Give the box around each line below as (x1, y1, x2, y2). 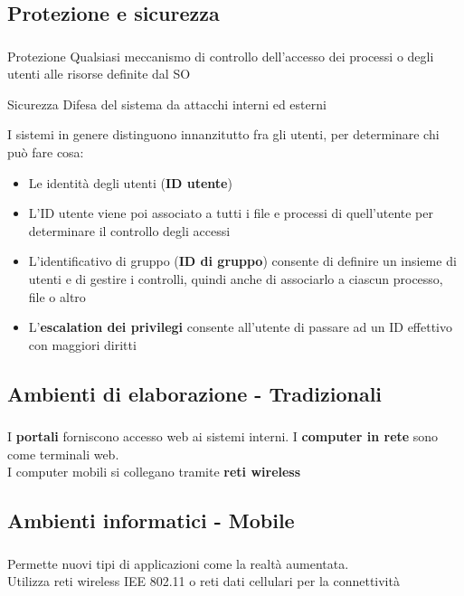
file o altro (28, 287, 86, 306)
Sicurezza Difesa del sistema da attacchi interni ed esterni (7, 94, 327, 113)
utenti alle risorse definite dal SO (7, 64, 191, 83)
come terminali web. (7, 444, 119, 463)
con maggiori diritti (28, 335, 137, 354)
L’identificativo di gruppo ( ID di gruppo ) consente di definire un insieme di (28, 251, 457, 270)
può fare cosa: (7, 143, 84, 162)
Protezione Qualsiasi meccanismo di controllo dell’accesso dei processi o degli (7, 46, 434, 65)
